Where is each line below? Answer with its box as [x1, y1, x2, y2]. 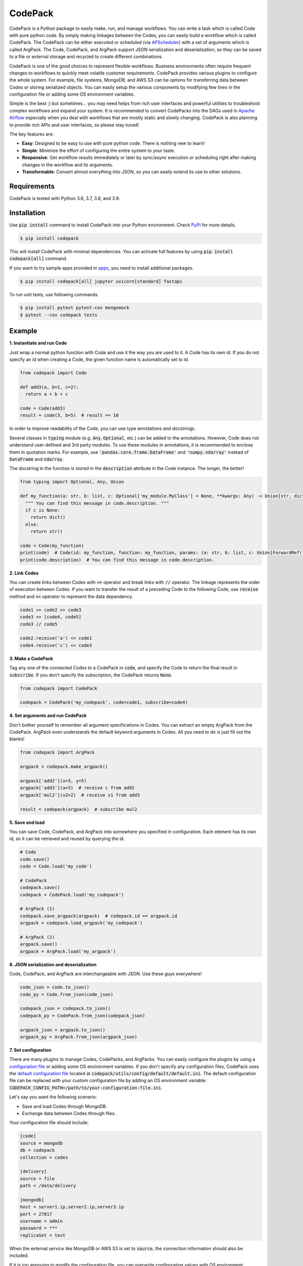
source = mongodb [20, 1140, 63, 1146]
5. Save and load [9, 819, 45, 825]
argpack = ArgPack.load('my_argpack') [20, 948, 116, 954]
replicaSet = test [20, 1232, 66, 1238]
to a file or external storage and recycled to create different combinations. [9, 54, 163, 60]
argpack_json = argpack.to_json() [20, 1027, 106, 1033]
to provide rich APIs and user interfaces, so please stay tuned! [9, 122, 139, 128]
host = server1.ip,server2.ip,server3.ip [20, 1204, 124, 1210]
